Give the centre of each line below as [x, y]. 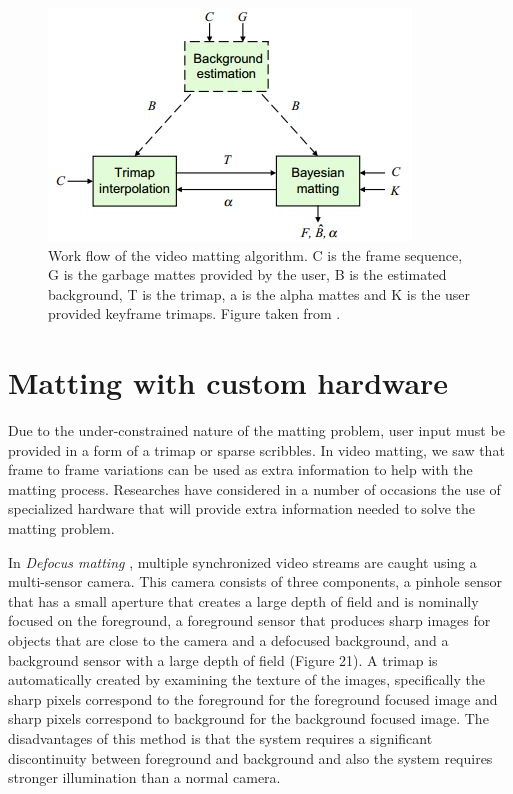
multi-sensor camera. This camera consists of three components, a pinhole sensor [255, 581]
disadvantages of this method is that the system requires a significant [220, 738]
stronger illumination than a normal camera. [144, 777]
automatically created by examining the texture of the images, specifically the [246, 679]
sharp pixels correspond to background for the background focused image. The [248, 718]
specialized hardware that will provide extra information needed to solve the [242, 508]
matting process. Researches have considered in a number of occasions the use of [254, 488]
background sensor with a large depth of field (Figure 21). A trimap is [223, 659]
